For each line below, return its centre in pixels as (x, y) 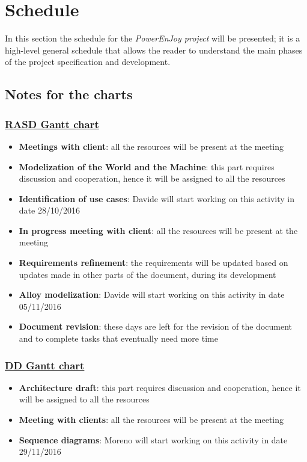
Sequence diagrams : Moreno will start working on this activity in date (153, 439)
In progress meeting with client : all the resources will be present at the (158, 230)
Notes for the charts (69, 94)
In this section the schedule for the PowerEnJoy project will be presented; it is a (153, 38)
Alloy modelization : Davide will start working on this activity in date (152, 294)
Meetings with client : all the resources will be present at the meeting (151, 146)
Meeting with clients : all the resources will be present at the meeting (151, 420)
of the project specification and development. (88, 62)
